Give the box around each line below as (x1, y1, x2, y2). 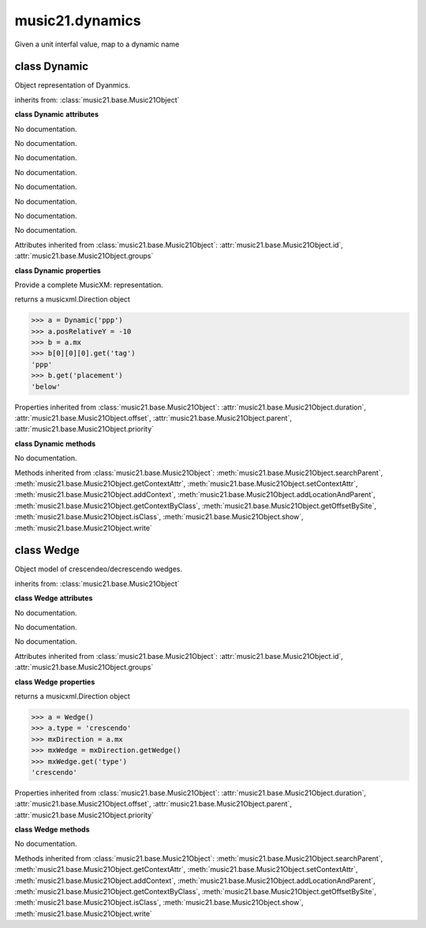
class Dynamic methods (14, 439, 96, 448)
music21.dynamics (14, 12, 141, 29)
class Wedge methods (14, 825, 90, 834)
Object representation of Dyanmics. (14, 80, 130, 90)
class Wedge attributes (14, 593, 93, 603)
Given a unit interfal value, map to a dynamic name (14, 39, 180, 49)
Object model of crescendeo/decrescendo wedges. (14, 564, 183, 574)
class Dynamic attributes (14, 110, 99, 119)
